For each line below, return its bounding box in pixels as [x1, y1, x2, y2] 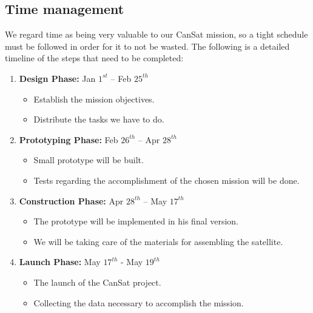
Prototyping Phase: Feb [19, 133, 118, 146]
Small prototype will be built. [33, 153, 144, 166]
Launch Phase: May [19, 255, 101, 268]
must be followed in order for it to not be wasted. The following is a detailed [5, 39, 290, 52]
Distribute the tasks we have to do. [33, 113, 164, 126]
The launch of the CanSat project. [33, 275, 161, 288]
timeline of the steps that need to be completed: [5, 52, 184, 64]
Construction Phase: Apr [19, 194, 124, 207]
